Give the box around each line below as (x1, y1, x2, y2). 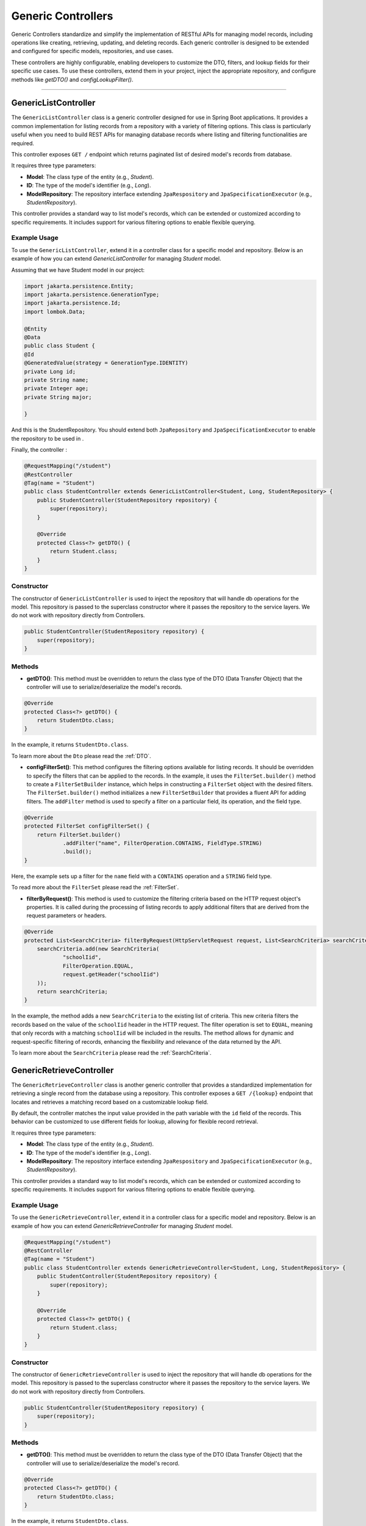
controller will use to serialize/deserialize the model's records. (26, 684, 182, 691)
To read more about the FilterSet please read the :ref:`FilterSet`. (11, 884, 179, 891)
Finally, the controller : (11, 446, 67, 454)
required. (11, 139, 35, 146)
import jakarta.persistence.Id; (24, 300, 121, 306)
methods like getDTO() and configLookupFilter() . (11, 76, 134, 83)
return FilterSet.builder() (37, 831, 121, 838)
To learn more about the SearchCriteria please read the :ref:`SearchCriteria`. (11, 1049, 212, 1056)
